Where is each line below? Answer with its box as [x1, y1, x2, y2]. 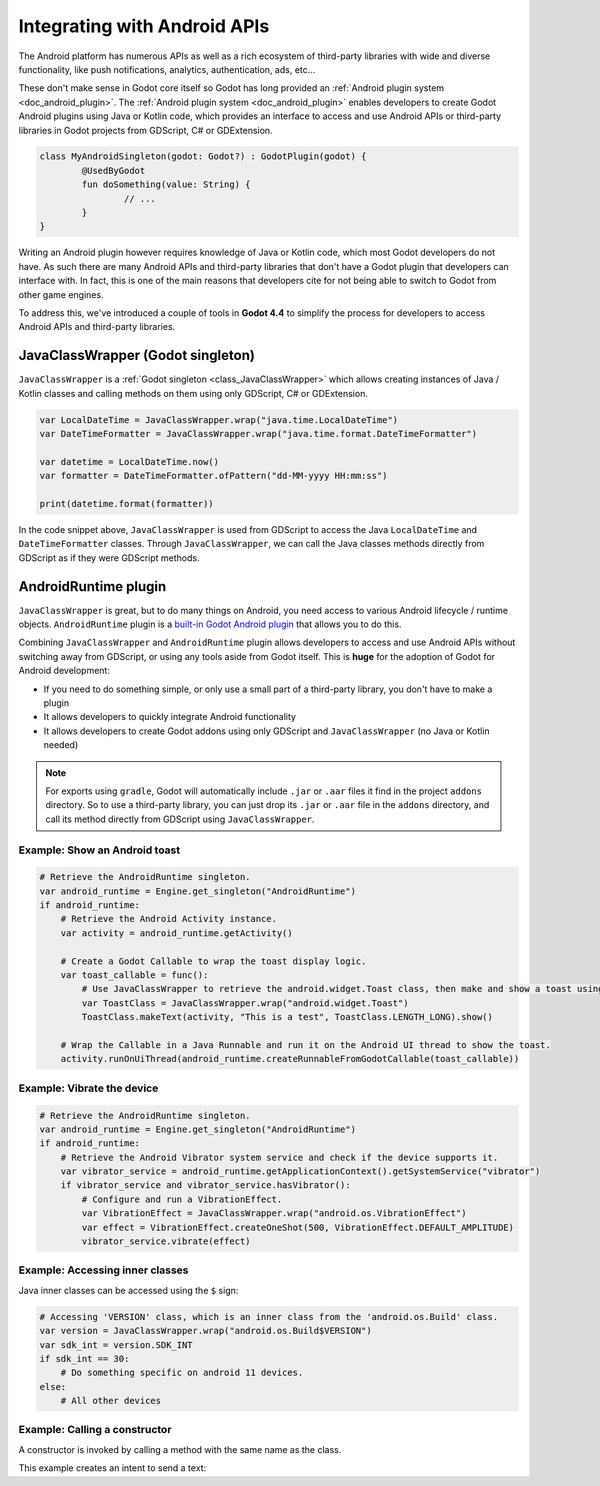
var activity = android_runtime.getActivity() [60, 927, 294, 939]
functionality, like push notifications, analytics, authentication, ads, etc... [18, 63, 316, 75]
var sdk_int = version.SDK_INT [39, 1339, 194, 1350]
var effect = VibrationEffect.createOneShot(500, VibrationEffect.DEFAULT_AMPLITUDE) [81, 1221, 515, 1233]
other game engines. [18, 288, 104, 300]
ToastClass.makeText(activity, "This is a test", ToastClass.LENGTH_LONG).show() [81, 1011, 494, 1023]
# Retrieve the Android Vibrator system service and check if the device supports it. [60, 1151, 499, 1163]
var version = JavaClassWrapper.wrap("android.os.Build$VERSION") [39, 1325, 372, 1337]
